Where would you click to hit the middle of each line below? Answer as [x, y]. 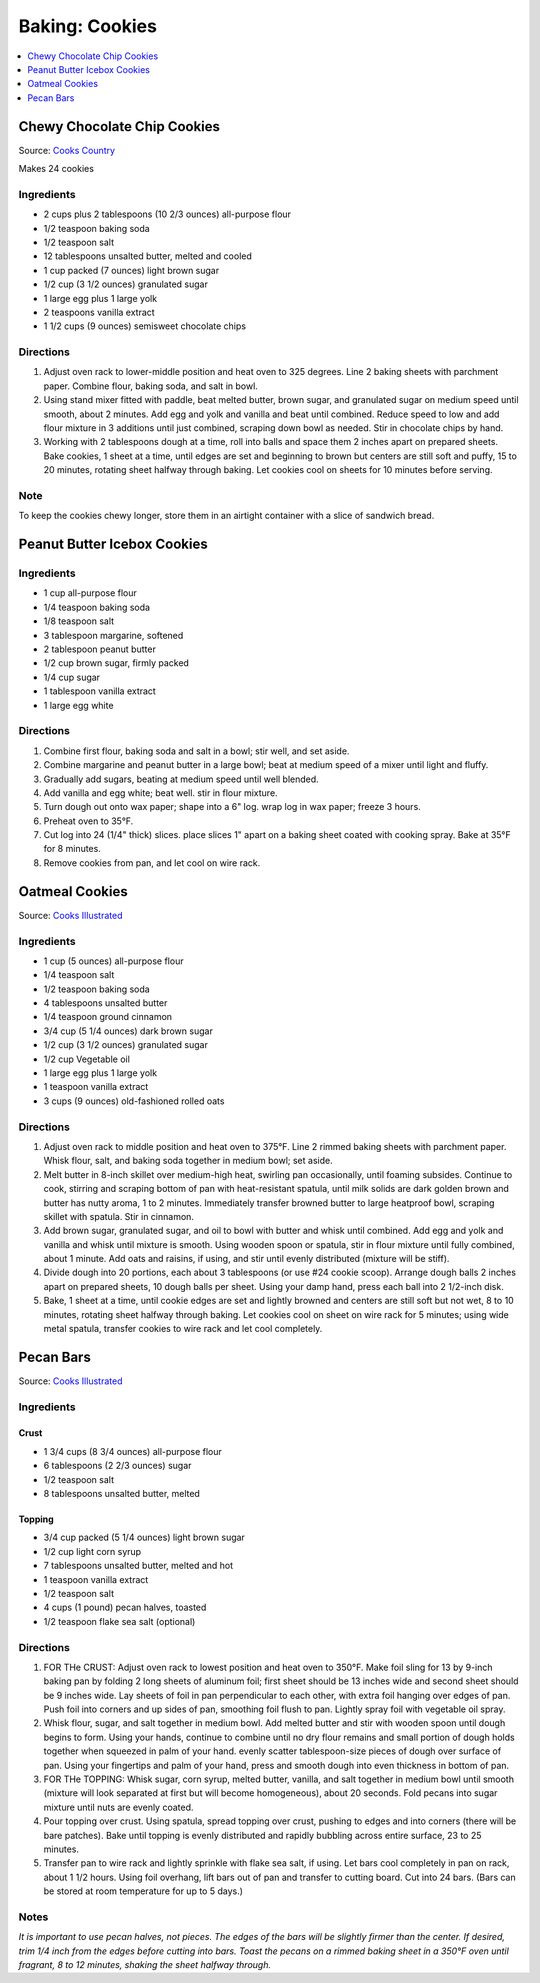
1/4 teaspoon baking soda [96, 607]
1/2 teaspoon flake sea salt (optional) [119, 1621]
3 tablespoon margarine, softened [113, 635]
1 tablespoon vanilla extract [100, 691]
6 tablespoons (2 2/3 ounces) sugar [117, 1466]
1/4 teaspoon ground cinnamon [108, 1017]
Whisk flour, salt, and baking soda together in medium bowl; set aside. [188, 1161]
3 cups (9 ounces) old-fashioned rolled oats [134, 1101]
